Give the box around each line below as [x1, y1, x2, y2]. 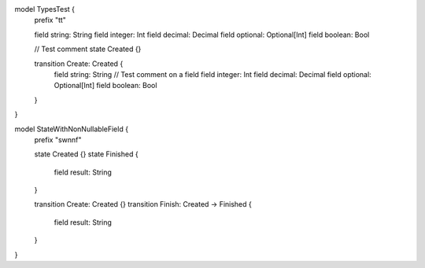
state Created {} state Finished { [34, 149, 139, 159]
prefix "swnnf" [34, 134, 82, 145]
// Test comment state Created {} [34, 44, 142, 54]
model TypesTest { [14, 5, 75, 13]
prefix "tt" [34, 16, 67, 25]
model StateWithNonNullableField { [14, 124, 129, 134]
